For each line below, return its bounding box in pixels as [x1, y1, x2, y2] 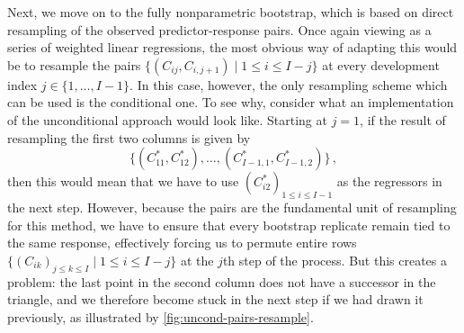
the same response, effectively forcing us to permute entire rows [7, 233, 357, 252]
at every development [322, 55, 440, 74]
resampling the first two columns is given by [7, 128, 251, 147]
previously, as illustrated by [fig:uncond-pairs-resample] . [7, 307, 314, 326]
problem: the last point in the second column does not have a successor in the [7, 272, 436, 291]
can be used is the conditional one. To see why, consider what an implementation [7, 93, 454, 112]
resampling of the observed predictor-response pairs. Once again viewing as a [7, 20, 432, 39]
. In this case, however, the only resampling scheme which [129, 75, 448, 94]
